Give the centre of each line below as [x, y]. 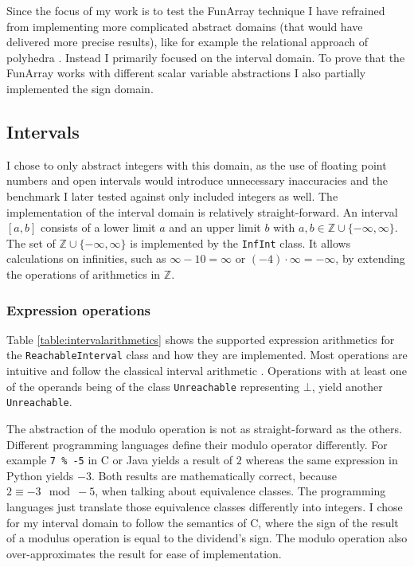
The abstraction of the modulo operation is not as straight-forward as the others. [204, 428]
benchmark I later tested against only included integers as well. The [172, 196]
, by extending [370, 258]
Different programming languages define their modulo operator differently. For [197, 444]
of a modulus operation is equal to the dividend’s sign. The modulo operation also [207, 538]
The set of [31, 242]
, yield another [347, 386]
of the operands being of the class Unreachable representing [153, 386]
